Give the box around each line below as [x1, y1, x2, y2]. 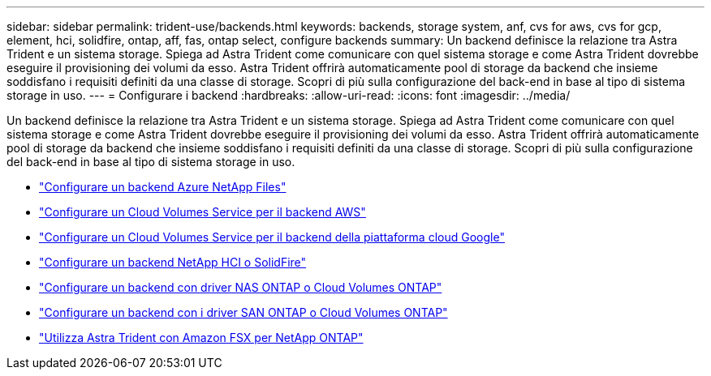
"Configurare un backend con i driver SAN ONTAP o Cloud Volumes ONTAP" [39, 305, 448, 319]
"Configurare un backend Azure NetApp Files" [39, 180, 287, 194]
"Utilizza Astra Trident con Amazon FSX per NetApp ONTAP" [39, 331, 364, 344]
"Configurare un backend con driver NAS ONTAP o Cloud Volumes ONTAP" [39, 280, 442, 294]
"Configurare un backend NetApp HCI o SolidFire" [39, 255, 307, 269]
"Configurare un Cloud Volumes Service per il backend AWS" [39, 205, 366, 219]
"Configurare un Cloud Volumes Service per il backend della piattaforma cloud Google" [39, 230, 505, 244]
